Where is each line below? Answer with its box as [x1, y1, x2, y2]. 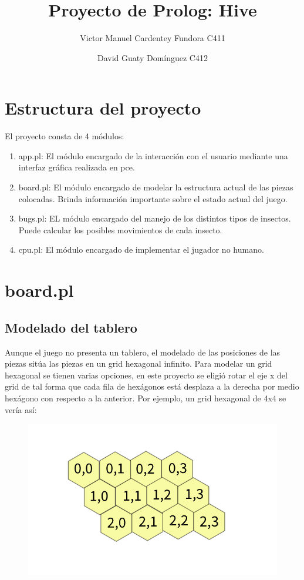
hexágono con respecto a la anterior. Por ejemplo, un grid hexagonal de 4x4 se [5, 391, 286, 404]
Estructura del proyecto [5, 96, 201, 120]
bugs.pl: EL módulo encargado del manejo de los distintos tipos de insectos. [18, 212, 291, 224]
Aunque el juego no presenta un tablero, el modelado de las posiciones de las [5, 346, 281, 358]
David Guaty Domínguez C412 [97, 51, 208, 63]
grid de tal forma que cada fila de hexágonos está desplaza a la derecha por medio [5, 380, 299, 393]
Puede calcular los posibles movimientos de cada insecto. [18, 223, 222, 236]
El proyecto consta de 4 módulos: [5, 130, 124, 142]
